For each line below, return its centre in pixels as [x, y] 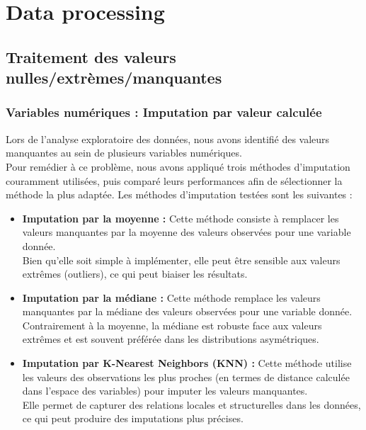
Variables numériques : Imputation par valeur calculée [164, 112]
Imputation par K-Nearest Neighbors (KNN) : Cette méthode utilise [187, 363]
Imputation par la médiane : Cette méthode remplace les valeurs [171, 297]
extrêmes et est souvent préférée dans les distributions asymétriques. [171, 339]
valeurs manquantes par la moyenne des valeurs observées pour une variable [187, 232]
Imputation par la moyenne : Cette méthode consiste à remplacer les [181, 218]
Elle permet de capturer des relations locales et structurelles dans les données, [191, 404]
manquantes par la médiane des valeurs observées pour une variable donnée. [187, 311]
